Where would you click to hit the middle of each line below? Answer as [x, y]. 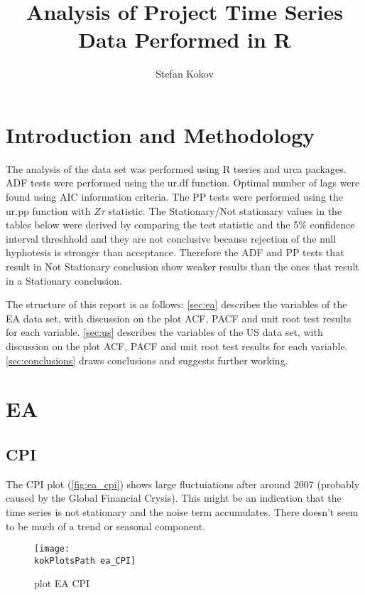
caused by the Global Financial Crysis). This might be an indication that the [174, 498]
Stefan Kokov [185, 74]
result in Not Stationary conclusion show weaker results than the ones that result [182, 266]
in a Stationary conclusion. [64, 280]
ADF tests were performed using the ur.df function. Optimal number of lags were [183, 183]
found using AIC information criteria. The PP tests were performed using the [175, 197]
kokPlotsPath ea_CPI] [85, 560]
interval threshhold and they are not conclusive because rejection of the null [171, 238]
